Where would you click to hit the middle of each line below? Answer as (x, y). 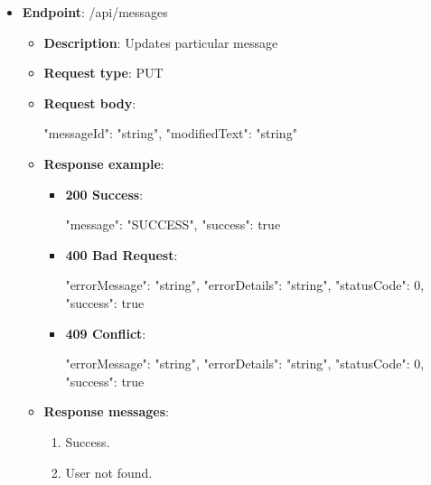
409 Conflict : (106, 333)
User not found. (109, 472)
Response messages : (106, 411)
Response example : (104, 163)
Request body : (90, 103)
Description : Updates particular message (161, 42)
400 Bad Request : (122, 254)
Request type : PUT (103, 73)
